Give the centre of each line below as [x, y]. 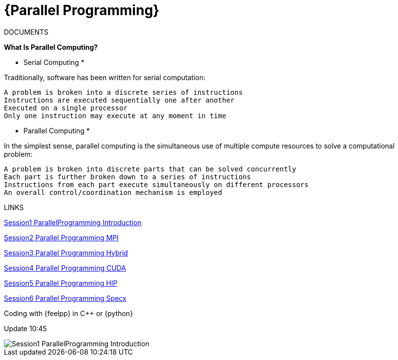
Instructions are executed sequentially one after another [119, 100]
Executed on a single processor [66, 108]
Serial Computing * [54, 62]
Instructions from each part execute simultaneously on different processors [156, 184]
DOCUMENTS [26, 32]
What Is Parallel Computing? [51, 47]
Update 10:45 [25, 328]
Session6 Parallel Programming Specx [65, 298]
